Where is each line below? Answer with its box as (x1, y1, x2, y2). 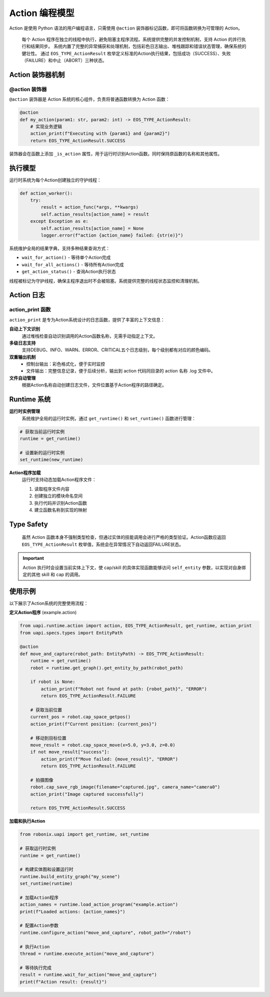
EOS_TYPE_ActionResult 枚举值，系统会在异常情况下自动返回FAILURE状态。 (21, 541, 184, 547)
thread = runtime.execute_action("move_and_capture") (19, 951, 154, 957)
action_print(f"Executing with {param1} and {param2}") (30, 131, 170, 136)
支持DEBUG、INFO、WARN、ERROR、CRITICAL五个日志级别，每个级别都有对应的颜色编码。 (21, 347, 213, 353)
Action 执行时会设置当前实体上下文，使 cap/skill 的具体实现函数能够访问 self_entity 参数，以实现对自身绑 (22, 564, 246, 570)
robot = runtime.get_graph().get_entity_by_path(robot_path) (30, 665, 183, 671)
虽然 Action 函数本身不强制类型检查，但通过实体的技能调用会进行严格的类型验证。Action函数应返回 (21, 534, 226, 540)
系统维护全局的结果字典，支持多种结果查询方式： (9, 246, 110, 252)
